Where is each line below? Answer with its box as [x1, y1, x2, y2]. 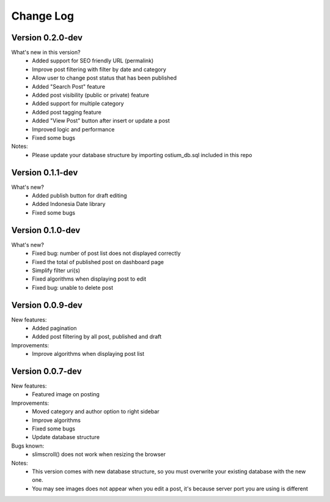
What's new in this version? [11, 49, 81, 56]
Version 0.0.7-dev [11, 366, 82, 376]
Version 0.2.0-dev [11, 32, 82, 43]
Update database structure [32, 434, 100, 441]
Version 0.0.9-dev [11, 300, 82, 310]
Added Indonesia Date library [32, 201, 106, 208]
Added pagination [32, 324, 77, 331]
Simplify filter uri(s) [32, 267, 81, 274]
